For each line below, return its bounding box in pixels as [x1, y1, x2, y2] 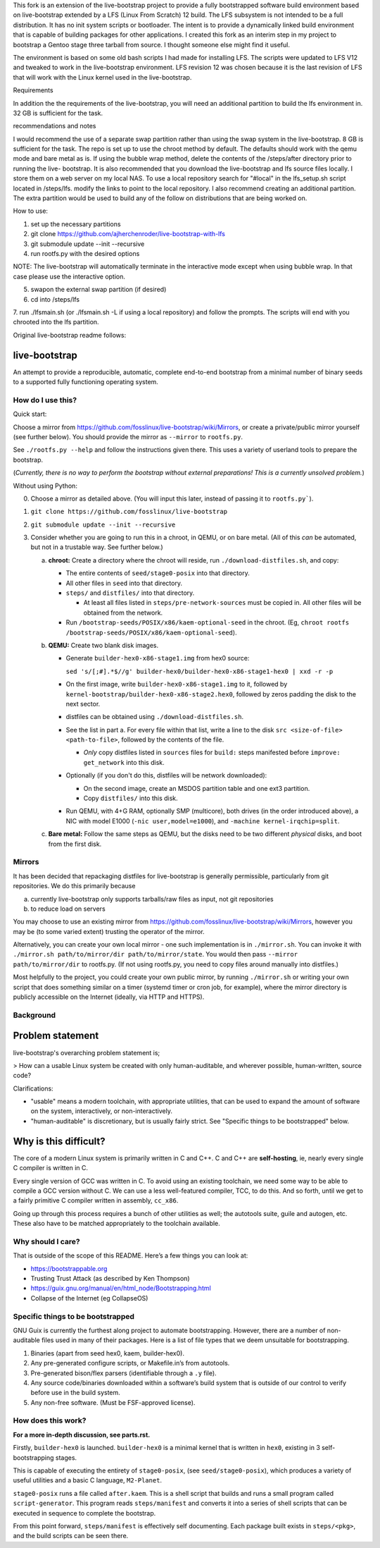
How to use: [13, 207, 49, 215]
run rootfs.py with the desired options [30, 249, 140, 257]
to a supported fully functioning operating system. [13, 378, 158, 386]
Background [13, 1010, 56, 1020]
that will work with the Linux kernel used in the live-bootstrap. [13, 73, 192, 81]
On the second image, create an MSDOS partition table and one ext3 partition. [83, 784, 310, 792]
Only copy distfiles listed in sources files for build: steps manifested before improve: [83, 748, 341, 757]
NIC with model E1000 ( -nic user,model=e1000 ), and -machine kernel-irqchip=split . [65, 816, 340, 825]
